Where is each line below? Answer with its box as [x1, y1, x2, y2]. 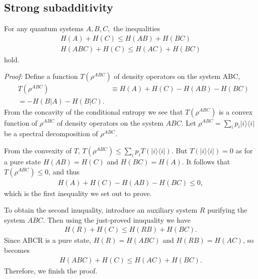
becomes [4, 244, 30, 255]
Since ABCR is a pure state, [4, 235, 92, 245]
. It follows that [182, 156, 230, 166]
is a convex [219, 106, 253, 117]
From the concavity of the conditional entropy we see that [4, 106, 183, 117]
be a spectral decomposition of [4, 128, 98, 139]
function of [4, 117, 38, 128]
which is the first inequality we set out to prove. [4, 188, 152, 198]
